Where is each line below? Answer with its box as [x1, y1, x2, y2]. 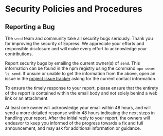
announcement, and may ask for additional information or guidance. [5, 125, 141, 131]
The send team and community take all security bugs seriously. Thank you [5, 35, 153, 41]
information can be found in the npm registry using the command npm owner [5, 65, 157, 71]
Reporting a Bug [5, 23, 55, 31]
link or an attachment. [5, 95, 49, 101]
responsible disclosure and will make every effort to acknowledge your [5, 46, 147, 51]
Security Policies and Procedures [5, 3, 143, 15]
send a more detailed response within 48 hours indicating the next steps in [5, 110, 155, 116]
